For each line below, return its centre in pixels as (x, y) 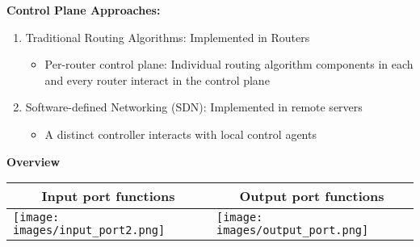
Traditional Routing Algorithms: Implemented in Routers (168, 37)
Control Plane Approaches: (84, 10)
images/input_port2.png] (89, 230)
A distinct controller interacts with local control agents (181, 134)
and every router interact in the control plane (157, 80)
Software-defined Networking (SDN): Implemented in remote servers (194, 107)
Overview (34, 161)
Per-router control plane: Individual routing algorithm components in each (229, 64)
